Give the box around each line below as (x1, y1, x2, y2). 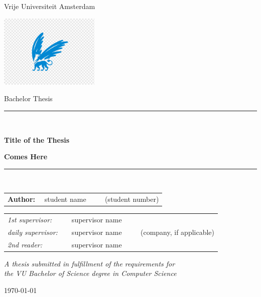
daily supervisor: (8, 226, 58, 237)
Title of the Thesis (4, 134, 70, 145)
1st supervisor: (8, 214, 52, 225)
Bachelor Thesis (4, 93, 53, 104)
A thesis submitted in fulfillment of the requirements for (4, 258, 175, 268)
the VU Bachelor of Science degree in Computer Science (4, 268, 177, 278)
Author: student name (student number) (8, 194, 159, 204)
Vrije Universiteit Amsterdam (4, 1, 95, 11)
